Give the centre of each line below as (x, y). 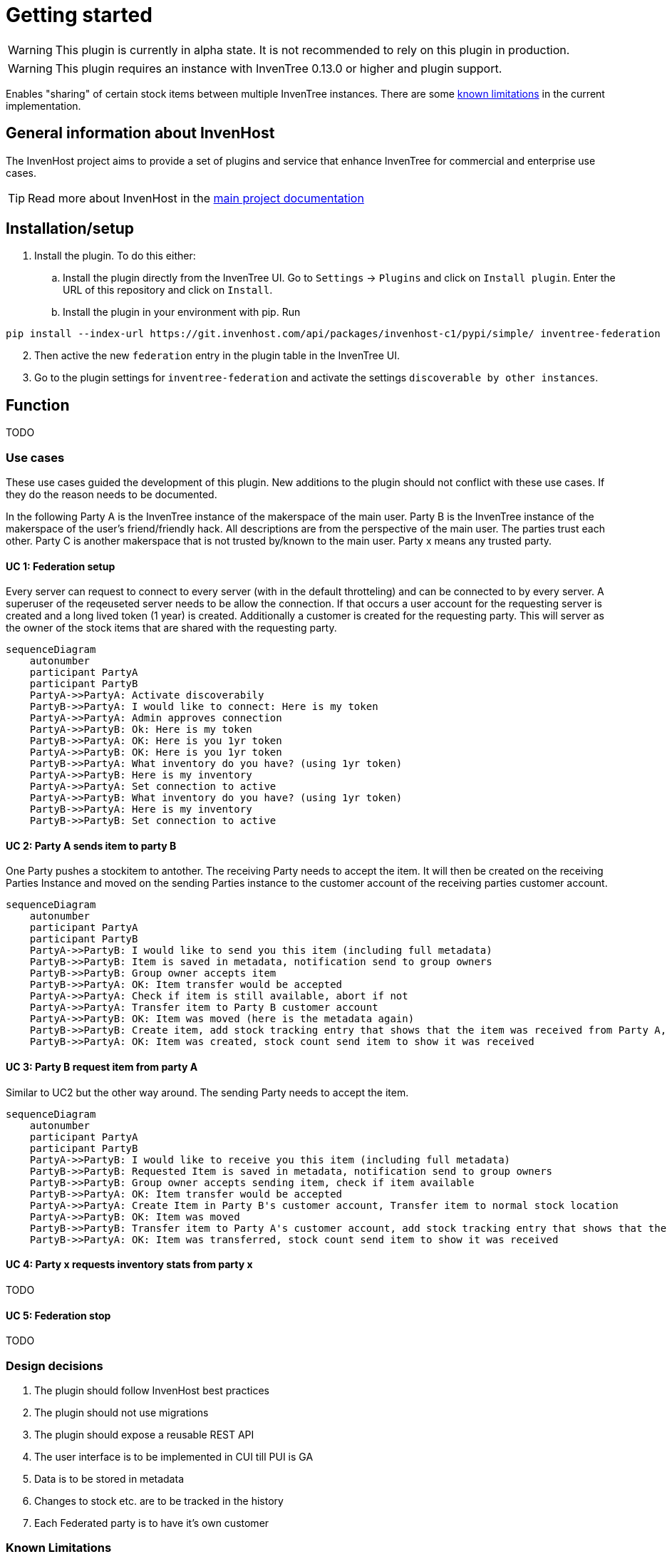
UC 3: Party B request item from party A (102, 1067)
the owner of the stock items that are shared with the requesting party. (171, 628)
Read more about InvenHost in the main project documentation (196, 198)
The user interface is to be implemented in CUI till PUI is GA (174, 1456)
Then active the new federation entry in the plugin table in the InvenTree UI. (217, 356)
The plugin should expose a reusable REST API (144, 1434)
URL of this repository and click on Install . (168, 290)
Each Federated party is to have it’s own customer (152, 1523)
